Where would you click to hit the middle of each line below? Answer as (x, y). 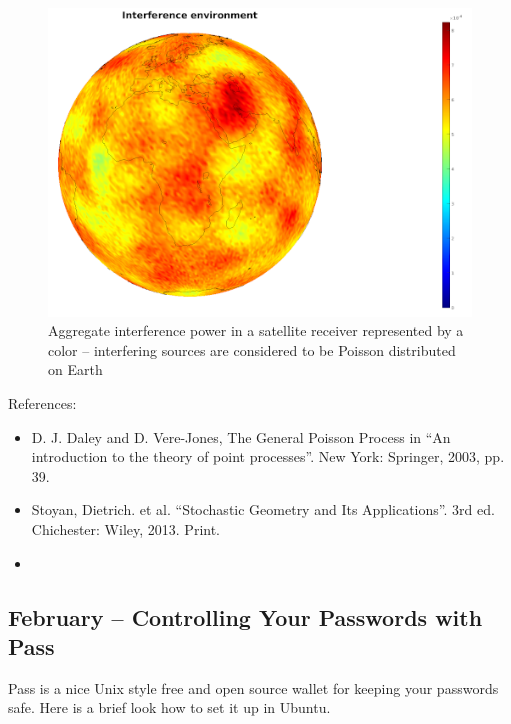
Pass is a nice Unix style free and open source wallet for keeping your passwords (253, 687)
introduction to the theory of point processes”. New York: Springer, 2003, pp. (268, 456)
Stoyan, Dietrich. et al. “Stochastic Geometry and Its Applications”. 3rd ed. (263, 509)
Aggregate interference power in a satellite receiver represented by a (256, 330)
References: (42, 403)
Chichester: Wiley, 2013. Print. (125, 529)
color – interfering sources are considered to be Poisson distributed (252, 349)
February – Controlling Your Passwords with (245, 616)
